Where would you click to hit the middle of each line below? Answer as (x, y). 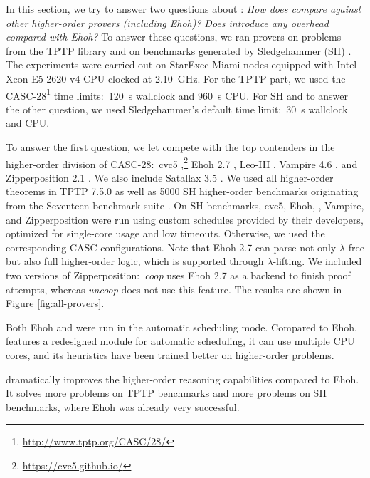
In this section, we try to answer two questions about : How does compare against (184, 9)
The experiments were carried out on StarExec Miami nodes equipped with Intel (181, 64)
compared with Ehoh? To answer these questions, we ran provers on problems (174, 37)
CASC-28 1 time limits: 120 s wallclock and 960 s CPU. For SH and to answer (177, 94)
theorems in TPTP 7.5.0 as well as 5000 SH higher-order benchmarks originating (182, 191)
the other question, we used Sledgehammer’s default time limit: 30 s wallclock (177, 109)
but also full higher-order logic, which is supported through (135, 261)
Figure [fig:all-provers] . (55, 303)
